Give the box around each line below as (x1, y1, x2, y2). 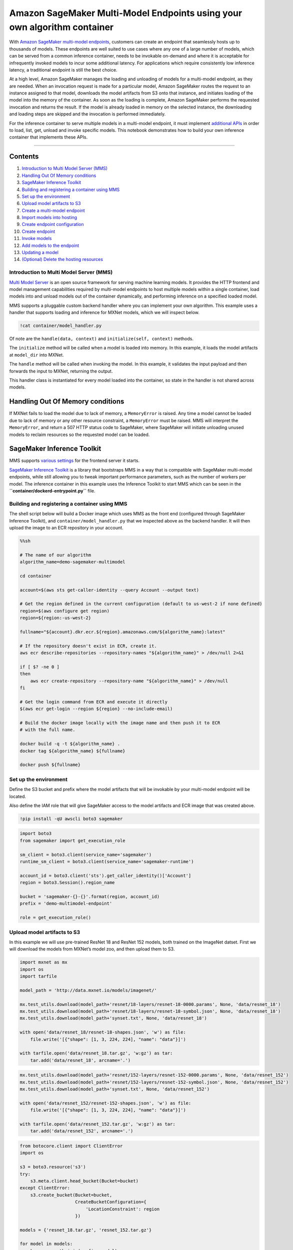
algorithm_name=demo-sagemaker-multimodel (19, 559, 125, 565)
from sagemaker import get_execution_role (19, 837, 125, 843)
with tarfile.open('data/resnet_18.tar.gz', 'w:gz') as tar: (19, 1050, 173, 1056)
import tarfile (19, 973, 57, 979)
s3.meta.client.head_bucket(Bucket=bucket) (30, 1178, 138, 1183)
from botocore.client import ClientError (19, 1143, 123, 1148)
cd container (19, 573, 52, 578)
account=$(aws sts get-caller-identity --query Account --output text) (19, 587, 199, 592)
